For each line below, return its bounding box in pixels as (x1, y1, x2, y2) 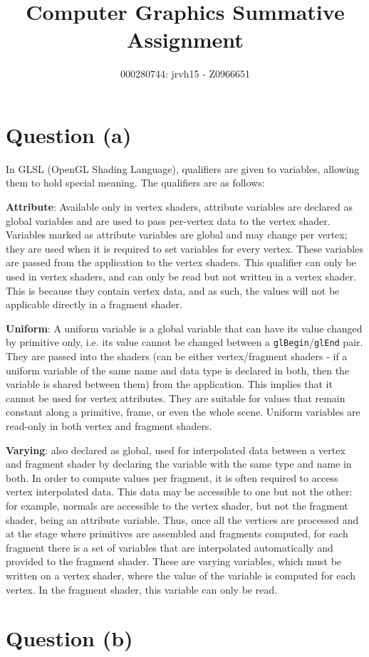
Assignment (127, 25, 244, 54)
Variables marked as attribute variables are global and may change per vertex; (6, 227, 348, 242)
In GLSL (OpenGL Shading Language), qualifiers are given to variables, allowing (6, 161, 360, 176)
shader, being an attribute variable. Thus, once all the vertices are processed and (6, 512, 359, 527)
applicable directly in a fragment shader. (6, 297, 182, 312)
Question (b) (6, 624, 133, 653)
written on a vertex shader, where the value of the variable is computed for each (6, 567, 356, 582)
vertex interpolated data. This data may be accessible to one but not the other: (6, 484, 353, 499)
